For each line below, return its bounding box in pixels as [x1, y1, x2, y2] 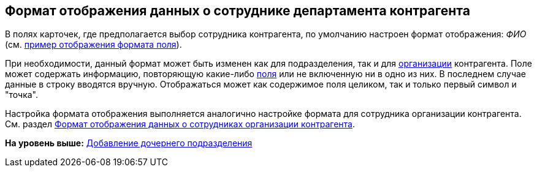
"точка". [5, 89, 39, 100]
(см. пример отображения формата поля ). [5, 39, 182, 50]
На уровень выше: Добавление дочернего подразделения [5, 138, 253, 149]
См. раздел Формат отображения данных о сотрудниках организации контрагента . [5, 119, 355, 130]
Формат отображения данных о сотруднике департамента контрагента [5, 3, 470, 18]
